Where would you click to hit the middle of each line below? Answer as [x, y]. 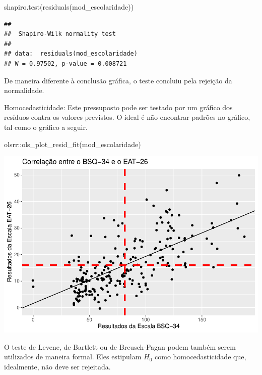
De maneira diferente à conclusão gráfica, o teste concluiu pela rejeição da [118, 80]
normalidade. [24, 90]
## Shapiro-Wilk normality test [60, 34]
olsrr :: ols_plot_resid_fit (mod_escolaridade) [73, 144]
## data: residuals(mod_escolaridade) [71, 54]
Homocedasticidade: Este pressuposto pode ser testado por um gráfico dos [118, 107]
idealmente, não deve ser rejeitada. [57, 366]
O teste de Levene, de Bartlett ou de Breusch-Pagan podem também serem [120, 346]
